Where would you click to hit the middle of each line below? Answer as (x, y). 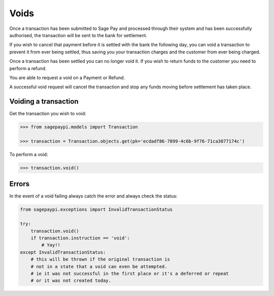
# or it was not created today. (71, 281)
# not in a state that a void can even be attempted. (99, 266)
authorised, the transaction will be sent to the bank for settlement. (78, 35)
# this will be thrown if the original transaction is (100, 259)
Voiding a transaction (44, 102)
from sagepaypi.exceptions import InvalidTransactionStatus (96, 210)
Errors (20, 184)
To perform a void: (29, 154)
